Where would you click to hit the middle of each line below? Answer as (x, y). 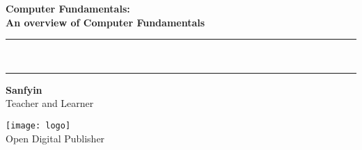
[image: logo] (38, 125)
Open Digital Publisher (55, 138)
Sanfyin (24, 89)
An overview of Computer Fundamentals (105, 22)
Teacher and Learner (50, 103)
